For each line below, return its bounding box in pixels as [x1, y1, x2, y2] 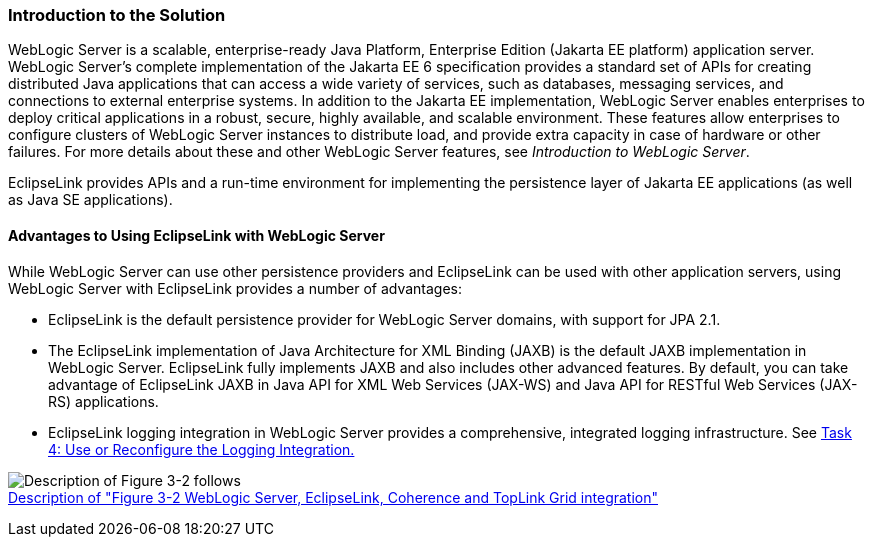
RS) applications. [48, 392, 159, 410]
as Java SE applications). [8, 191, 173, 209]
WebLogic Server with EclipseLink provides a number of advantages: [8, 279, 463, 297]
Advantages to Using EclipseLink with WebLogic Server [8, 226, 385, 244]
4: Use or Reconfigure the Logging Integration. [48, 440, 355, 458]
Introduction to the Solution [8, 5, 226, 25]
